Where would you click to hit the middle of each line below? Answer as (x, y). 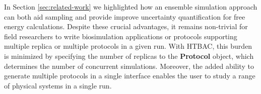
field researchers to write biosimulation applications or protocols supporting (121, 36)
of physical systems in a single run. (58, 85)
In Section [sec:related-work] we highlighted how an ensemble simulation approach (131, 7)
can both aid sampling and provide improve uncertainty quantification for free (125, 16)
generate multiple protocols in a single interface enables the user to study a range (130, 76)
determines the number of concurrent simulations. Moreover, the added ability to (129, 66)
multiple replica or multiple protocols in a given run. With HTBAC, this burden (128, 46)
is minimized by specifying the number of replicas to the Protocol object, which (129, 56)
